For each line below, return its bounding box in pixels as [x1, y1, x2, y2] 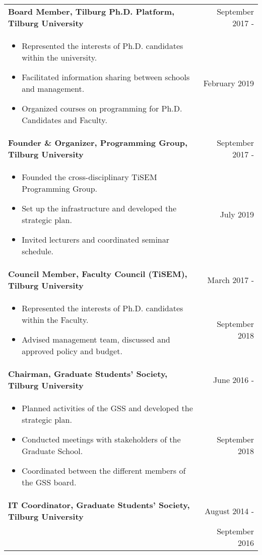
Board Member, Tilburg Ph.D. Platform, [8, 6, 175, 17]
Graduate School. [22, 445, 83, 457]
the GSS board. [22, 476, 77, 488]
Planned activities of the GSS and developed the [22, 402, 193, 414]
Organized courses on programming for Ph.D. [22, 102, 182, 114]
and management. [22, 83, 85, 94]
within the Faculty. [22, 314, 89, 325]
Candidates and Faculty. [22, 114, 107, 126]
